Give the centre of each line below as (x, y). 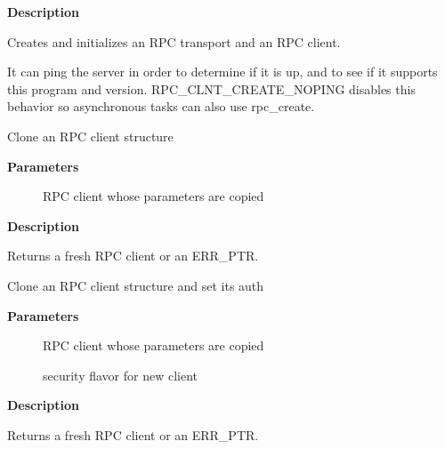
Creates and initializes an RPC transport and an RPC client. (174, 41)
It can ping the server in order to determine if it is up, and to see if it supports (222, 72)
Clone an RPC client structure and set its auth (136, 285)
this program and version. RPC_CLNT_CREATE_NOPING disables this (211, 88)
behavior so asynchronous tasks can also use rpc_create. (161, 106)
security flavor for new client (121, 375)
